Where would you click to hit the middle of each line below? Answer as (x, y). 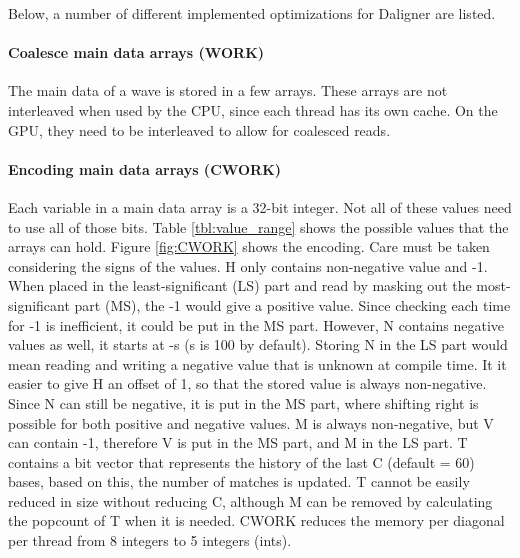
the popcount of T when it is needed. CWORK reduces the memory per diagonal (256, 520)
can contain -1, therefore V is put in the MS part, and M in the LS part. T (238, 442)
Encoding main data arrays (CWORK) (145, 168)
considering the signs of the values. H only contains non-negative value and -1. (248, 265)
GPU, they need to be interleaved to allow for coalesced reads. (199, 129)
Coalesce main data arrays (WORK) (136, 52)
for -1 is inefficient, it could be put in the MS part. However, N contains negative (256, 324)
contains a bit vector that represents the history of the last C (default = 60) (241, 461)
